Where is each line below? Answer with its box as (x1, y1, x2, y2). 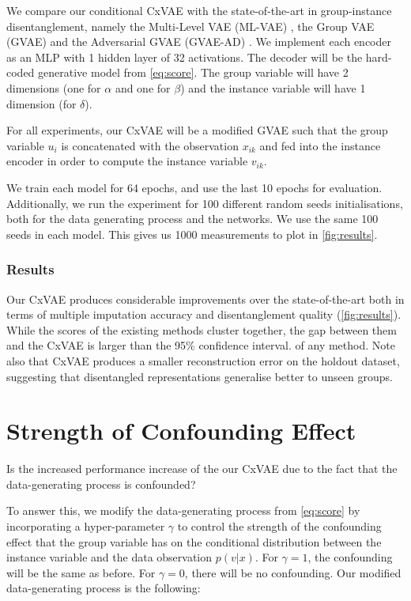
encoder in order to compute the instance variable (6, 153, 248, 169)
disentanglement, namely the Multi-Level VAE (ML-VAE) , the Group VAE (6, 17, 375, 34)
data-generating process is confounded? (6, 475, 196, 492)
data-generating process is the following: (6, 580, 201, 596)
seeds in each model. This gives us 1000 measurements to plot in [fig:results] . (6, 225, 378, 242)
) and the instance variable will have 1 (180, 79, 366, 96)
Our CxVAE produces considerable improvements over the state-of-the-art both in (6, 290, 405, 307)
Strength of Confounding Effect (6, 414, 356, 447)
